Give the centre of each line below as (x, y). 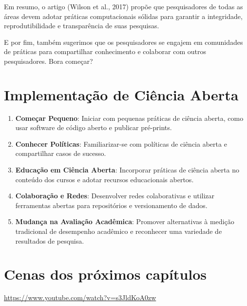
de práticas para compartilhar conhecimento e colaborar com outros (105, 51)
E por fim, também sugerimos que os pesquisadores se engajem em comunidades (123, 42)
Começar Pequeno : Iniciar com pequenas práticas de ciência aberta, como (129, 118)
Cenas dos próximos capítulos (105, 274)
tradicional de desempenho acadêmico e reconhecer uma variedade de (119, 231)
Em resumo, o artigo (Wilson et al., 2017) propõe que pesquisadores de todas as (123, 6)
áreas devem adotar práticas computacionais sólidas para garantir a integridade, (123, 16)
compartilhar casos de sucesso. (61, 153)
